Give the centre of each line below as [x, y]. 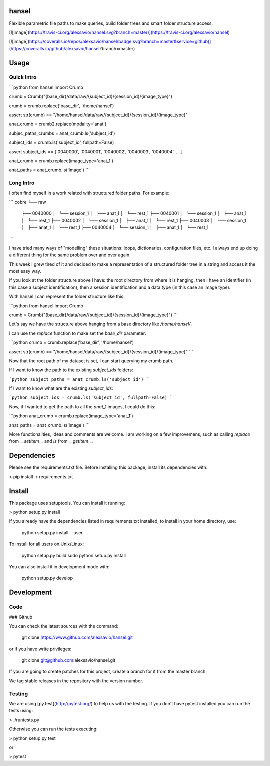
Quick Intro [23, 77]
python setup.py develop [47, 578]
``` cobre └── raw [28, 202]
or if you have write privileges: [40, 649]
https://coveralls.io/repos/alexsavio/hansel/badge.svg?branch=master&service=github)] [120, 41]
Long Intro [22, 183]
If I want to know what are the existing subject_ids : [61, 388]
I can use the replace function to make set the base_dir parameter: [78, 333]
